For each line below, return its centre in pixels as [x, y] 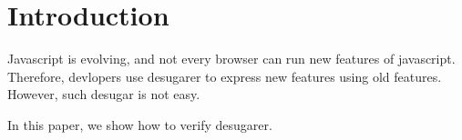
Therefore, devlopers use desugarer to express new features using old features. [225, 76]
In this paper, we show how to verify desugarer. [140, 124]
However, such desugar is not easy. [104, 94]
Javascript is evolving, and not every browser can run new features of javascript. [231, 59]
